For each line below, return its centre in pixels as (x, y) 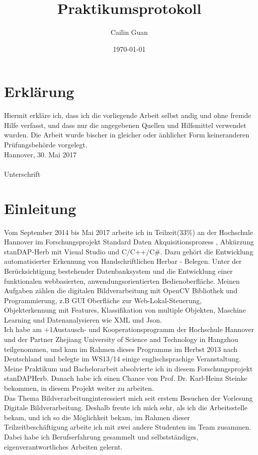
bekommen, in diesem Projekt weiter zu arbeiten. (79, 388)
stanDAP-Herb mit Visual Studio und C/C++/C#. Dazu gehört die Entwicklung (129, 251)
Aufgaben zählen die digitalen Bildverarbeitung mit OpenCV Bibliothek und (121, 290)
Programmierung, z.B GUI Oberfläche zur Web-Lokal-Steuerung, (103, 300)
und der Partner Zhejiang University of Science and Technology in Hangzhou (121, 339)
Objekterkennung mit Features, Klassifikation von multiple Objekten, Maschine (125, 310)
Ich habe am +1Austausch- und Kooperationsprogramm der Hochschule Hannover (129, 329)
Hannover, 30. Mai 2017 (40, 154)
